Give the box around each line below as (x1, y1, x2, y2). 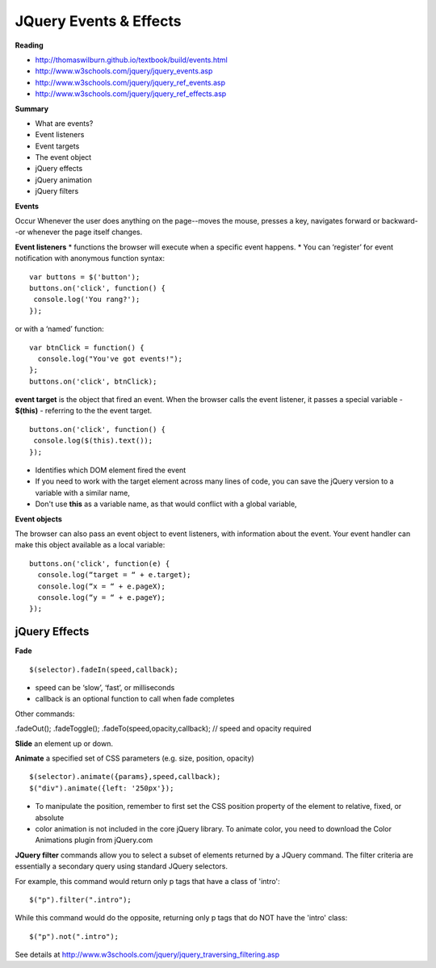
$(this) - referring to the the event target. (15, 406, 153, 416)
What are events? (35, 118, 94, 128)
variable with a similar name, (35, 488, 131, 497)
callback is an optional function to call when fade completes (35, 694, 235, 704)
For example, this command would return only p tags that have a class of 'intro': (15, 876, 280, 886)
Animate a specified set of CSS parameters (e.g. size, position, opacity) (15, 753, 254, 763)
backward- (381, 216, 419, 226)
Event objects (15, 513, 62, 524)
